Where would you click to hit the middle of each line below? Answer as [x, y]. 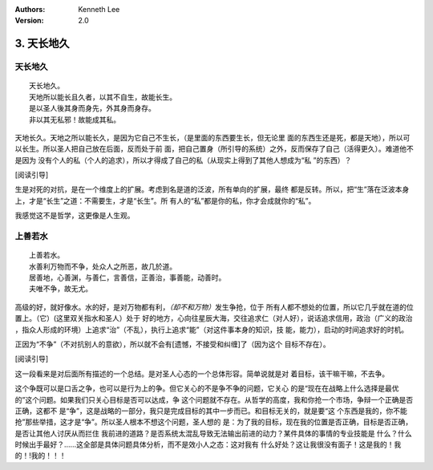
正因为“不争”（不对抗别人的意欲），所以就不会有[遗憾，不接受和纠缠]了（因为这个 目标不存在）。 [172, 344]
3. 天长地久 [42, 44]
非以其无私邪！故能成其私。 [75, 120]
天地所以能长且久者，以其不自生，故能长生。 [103, 97]
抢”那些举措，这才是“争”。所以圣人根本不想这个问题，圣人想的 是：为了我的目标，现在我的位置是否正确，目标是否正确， [214, 422]
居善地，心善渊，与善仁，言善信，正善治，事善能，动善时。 [127, 278]
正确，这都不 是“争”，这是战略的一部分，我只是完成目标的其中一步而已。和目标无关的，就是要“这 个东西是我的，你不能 [211, 411]
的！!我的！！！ [41, 456]
